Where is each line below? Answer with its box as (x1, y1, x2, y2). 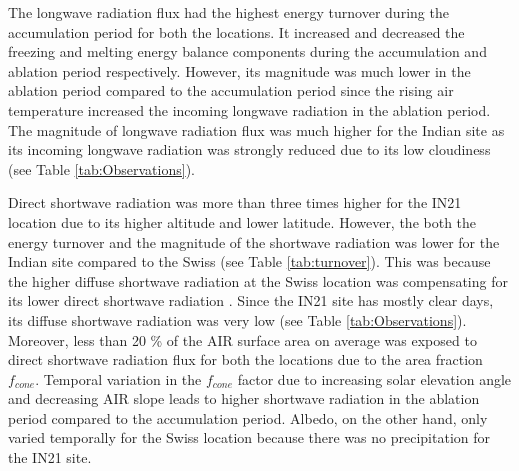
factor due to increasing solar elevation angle (237, 368, 512, 389)
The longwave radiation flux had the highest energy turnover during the (8, 2, 449, 22)
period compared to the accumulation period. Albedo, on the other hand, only (8, 407, 488, 428)
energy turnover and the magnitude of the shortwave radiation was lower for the (8, 231, 500, 252)
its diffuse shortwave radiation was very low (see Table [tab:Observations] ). (8, 309, 467, 330)
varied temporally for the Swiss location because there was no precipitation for (8, 427, 490, 448)
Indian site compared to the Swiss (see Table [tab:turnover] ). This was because (8, 251, 491, 272)
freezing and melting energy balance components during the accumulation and (8, 41, 487, 62)
